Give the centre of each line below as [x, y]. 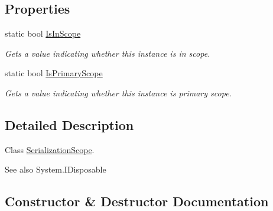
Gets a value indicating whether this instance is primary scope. [118, 92]
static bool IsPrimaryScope [54, 73]
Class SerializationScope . [50, 149]
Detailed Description [69, 124]
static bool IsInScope [43, 33]
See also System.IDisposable [56, 169]
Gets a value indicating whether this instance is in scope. [108, 53]
